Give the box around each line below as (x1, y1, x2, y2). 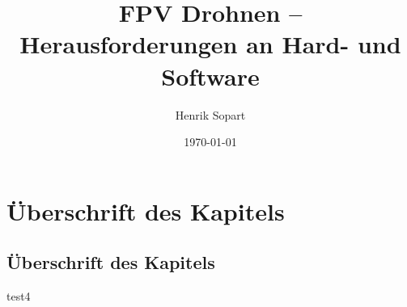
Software (161, 59, 260, 92)
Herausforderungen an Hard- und (19, 27, 401, 61)
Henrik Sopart (175, 106, 246, 123)
